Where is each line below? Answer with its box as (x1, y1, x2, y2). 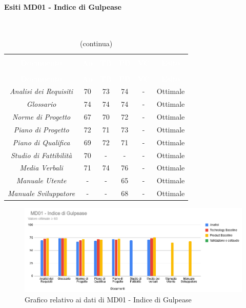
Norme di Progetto (12, 111, 71, 122)
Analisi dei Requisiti (10, 86, 73, 97)
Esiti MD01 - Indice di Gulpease (4, 1, 121, 12)
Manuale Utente (16, 175, 67, 186)
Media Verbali (19, 162, 63, 173)
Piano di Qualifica (12, 137, 70, 147)
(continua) (80, 38, 113, 49)
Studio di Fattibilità (10, 149, 72, 160)
